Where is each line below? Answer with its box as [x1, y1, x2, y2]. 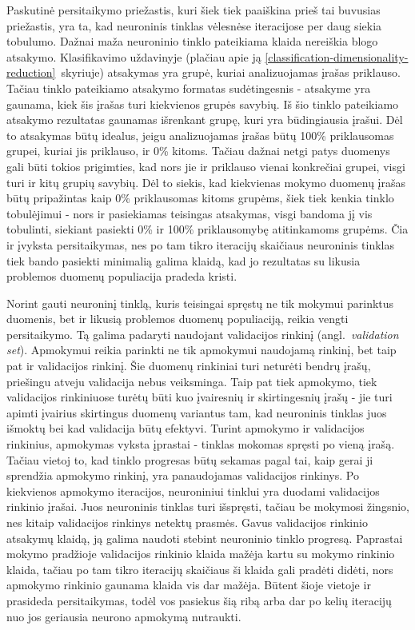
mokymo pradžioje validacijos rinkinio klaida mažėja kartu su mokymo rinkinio [6, 545, 395, 562]
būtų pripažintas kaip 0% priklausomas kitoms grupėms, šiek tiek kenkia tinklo [6, 189, 394, 206]
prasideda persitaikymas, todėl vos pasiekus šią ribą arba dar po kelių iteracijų [6, 592, 392, 608]
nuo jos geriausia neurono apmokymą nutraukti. [6, 608, 241, 624]
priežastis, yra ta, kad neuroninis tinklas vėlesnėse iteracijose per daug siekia [6, 17, 382, 34]
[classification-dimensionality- [265, 48, 409, 65]
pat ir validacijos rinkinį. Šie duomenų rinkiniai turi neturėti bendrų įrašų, [6, 357, 371, 374]
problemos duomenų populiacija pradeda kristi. [6, 268, 237, 285]
